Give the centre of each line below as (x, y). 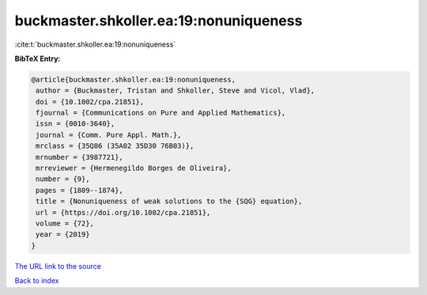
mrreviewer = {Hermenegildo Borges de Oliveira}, (134, 168)
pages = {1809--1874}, (80, 190)
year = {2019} (63, 234)
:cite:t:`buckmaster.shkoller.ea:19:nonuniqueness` (95, 44)
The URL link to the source (58, 266)
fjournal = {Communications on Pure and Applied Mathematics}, (161, 113)
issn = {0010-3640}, (76, 124)
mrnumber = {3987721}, (80, 157)
